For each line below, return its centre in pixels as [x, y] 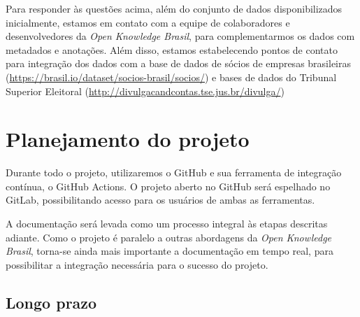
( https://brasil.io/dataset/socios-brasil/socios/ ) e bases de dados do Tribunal [171, 77]
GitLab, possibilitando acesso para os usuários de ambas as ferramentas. [160, 200]
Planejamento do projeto [128, 139]
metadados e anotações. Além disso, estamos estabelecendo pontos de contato [172, 49]
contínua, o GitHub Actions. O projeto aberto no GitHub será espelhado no [168, 186]
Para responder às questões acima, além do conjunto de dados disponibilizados [174, 8]
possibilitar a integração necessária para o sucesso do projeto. [137, 264]
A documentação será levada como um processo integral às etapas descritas [167, 224]
